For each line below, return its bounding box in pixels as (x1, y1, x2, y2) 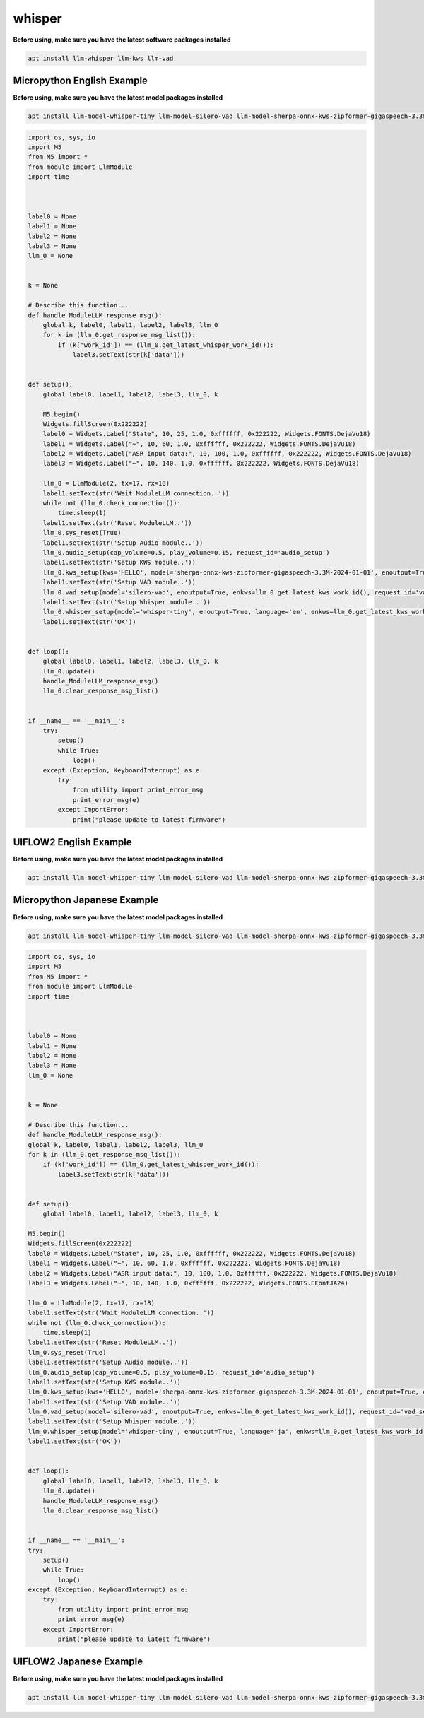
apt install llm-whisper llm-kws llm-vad (28, 54, 174, 62)
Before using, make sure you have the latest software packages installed (13, 35, 231, 44)
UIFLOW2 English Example (13, 836, 132, 848)
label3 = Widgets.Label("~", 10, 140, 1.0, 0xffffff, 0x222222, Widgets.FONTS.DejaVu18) (42, 459, 360, 468)
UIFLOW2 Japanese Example (13, 1656, 143, 1668)
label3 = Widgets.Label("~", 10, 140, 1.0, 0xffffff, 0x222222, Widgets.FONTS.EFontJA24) (28, 1279, 349, 1287)
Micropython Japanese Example (13, 894, 159, 906)
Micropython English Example (13, 74, 148, 86)
